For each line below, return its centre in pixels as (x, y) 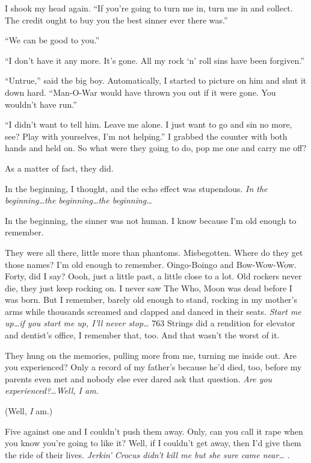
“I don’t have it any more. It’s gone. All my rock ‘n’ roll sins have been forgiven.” (155, 60)
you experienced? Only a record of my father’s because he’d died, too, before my (153, 367)
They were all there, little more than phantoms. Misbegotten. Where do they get (154, 252)
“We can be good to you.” (52, 40)
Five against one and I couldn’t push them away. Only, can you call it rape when (154, 431)
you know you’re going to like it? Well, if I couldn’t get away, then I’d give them (153, 443)
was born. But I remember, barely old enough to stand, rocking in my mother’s (151, 300)
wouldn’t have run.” (41, 104)
